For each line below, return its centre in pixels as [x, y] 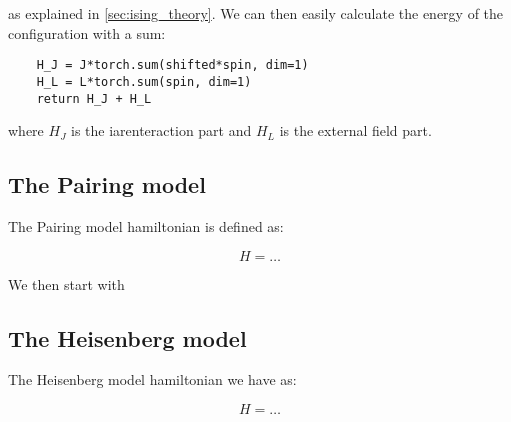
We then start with [66, 283]
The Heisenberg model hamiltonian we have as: [152, 379]
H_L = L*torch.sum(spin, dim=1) [144, 81]
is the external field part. [355, 130]
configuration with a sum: [87, 32]
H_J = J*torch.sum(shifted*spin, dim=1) [172, 65]
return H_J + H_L [94, 98]
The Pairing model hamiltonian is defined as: [146, 225]
